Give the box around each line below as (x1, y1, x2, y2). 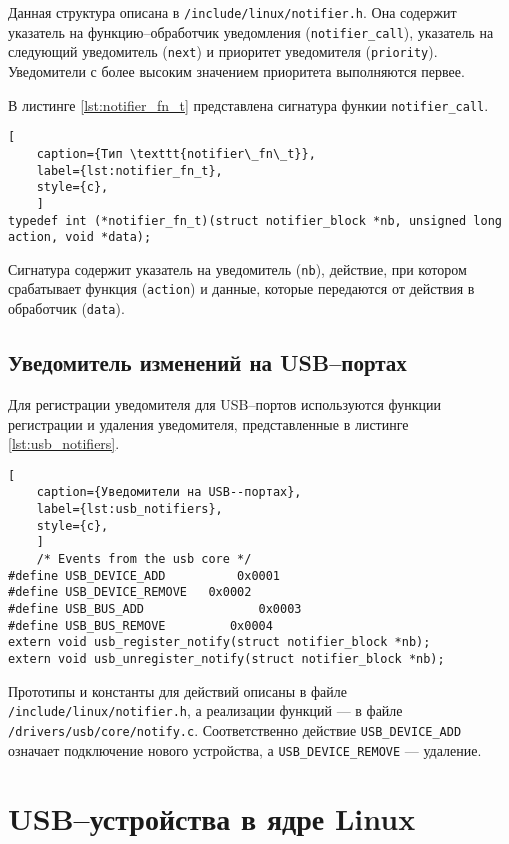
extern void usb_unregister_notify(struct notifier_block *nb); (8, 651, 445, 666)
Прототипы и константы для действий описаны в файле (8, 680, 348, 701)
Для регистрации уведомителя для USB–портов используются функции (8, 393, 442, 414)
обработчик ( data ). (8, 298, 125, 319)
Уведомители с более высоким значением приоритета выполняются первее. (8, 60, 465, 81)
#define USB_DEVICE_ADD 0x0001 (8, 568, 281, 583)
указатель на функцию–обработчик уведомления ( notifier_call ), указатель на (8, 21, 494, 42)
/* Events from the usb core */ (36, 552, 252, 567)
